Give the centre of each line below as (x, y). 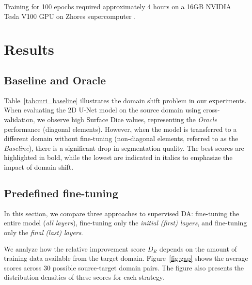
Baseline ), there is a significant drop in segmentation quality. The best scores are (124, 148)
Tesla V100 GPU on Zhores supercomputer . (70, 16)
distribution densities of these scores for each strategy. (84, 277)
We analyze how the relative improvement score (75, 248)
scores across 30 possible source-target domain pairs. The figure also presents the (124, 267)
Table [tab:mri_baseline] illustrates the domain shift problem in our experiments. (125, 100)
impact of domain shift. (39, 166)
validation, (20, 119)
